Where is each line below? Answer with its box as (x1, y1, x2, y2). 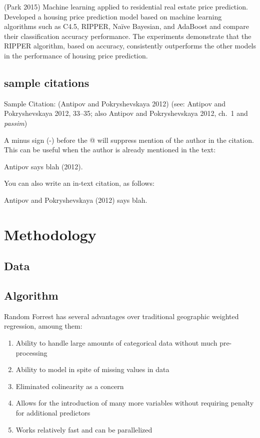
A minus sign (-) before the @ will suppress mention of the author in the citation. (4, 134, 254, 145)
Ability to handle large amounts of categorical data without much (15, 338, 217, 348)
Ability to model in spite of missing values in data (15, 364, 169, 375)
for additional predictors (15, 408, 90, 418)
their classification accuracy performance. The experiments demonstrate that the (4, 30, 251, 41)
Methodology (4, 224, 96, 244)
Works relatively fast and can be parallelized (15, 424, 152, 435)
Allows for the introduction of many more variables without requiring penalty (15, 398, 254, 408)
